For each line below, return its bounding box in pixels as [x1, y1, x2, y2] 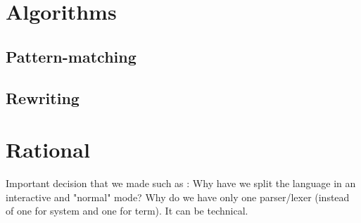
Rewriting [6, 87, 80, 108]
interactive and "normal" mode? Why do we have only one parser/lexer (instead [6, 189, 350, 204]
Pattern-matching [6, 45, 137, 67]
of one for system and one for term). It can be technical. [6, 203, 248, 218]
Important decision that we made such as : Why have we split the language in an [6, 176, 356, 191]
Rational [6, 135, 90, 164]
